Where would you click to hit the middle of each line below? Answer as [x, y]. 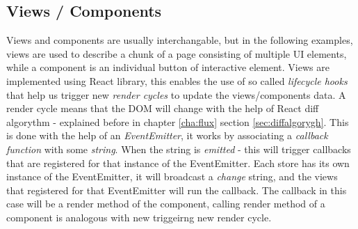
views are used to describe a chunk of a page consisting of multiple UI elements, [177, 53]
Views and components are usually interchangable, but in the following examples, [180, 40]
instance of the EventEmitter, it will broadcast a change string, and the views [172, 176]
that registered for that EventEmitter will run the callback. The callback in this [177, 190]
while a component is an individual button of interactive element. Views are [168, 67]
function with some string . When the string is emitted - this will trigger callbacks [179, 149]
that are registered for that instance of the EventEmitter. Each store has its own [178, 163]
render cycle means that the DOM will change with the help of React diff [163, 108]
